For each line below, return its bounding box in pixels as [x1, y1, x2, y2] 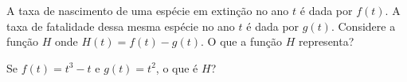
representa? [298, 33, 354, 50]
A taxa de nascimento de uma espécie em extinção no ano [6, 2, 289, 18]
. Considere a [331, 17, 396, 34]
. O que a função [201, 33, 282, 50]
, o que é [155, 59, 198, 76]
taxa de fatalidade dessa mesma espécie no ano [6, 17, 235, 34]
